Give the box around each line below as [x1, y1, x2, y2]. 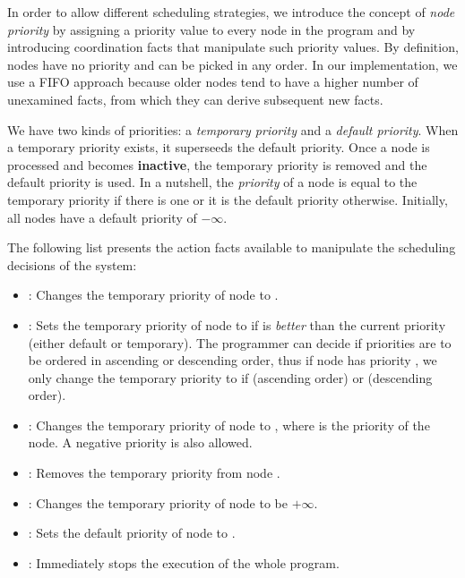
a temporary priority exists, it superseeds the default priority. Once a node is [7, 138, 430, 157]
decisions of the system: [7, 255, 137, 274]
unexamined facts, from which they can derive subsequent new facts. [7, 89, 383, 108]
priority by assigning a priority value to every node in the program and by [7, 20, 416, 38]
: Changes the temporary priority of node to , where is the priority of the [28, 415, 430, 434]
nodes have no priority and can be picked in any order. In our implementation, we [7, 55, 458, 73]
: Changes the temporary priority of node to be [28, 493, 288, 512]
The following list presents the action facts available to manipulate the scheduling [7, 238, 456, 257]
